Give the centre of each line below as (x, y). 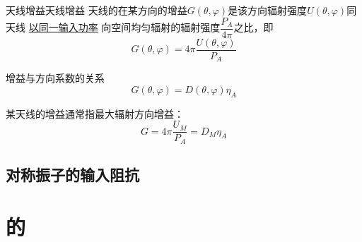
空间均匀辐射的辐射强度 (166, 27)
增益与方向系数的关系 (55, 78)
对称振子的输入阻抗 (72, 175)
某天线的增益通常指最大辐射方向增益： (95, 113)
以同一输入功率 (63, 27)
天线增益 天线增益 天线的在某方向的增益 (97, 10)
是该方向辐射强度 (268, 10)
